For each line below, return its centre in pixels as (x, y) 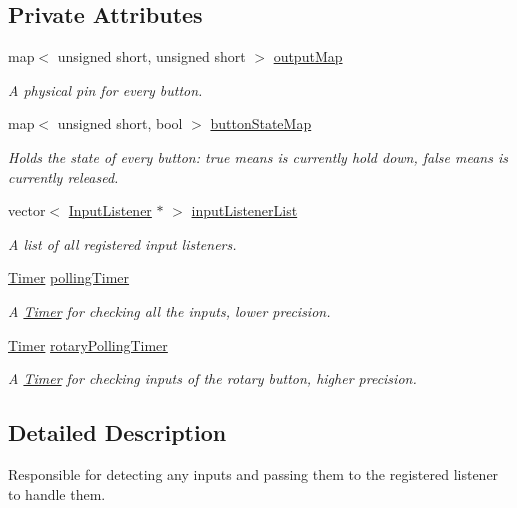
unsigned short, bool (120, 123)
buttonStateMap (261, 123)
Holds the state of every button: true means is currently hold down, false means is (258, 156)
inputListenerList (244, 210)
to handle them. (57, 493)
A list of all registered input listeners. (122, 243)
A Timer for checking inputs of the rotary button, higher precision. (212, 378)
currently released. (63, 176)
